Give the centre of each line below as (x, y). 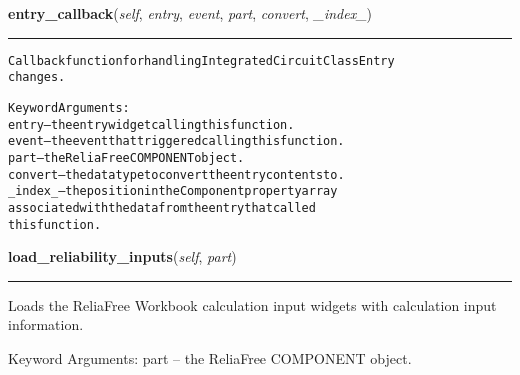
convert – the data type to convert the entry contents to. (176, 174)
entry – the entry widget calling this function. (151, 124)
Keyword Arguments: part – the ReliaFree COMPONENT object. (210, 357)
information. (46, 324)
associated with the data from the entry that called (162, 207)
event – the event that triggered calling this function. (176, 141)
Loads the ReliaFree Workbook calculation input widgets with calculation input (252, 304)
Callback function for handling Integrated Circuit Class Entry (201, 60)
